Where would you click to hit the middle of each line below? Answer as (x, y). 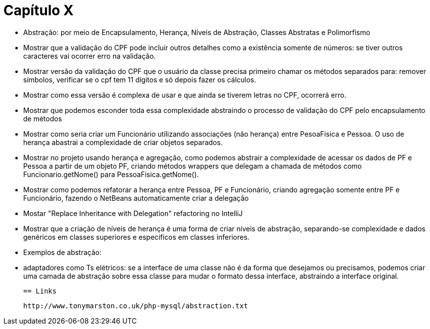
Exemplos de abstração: (62, 252)
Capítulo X (39, 10)
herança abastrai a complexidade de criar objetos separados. (123, 142)
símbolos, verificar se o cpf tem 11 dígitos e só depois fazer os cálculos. (140, 79)
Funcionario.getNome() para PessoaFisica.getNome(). (111, 174)
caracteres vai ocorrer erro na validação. (90, 56)
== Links (40, 291)
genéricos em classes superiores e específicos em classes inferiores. (137, 237)
